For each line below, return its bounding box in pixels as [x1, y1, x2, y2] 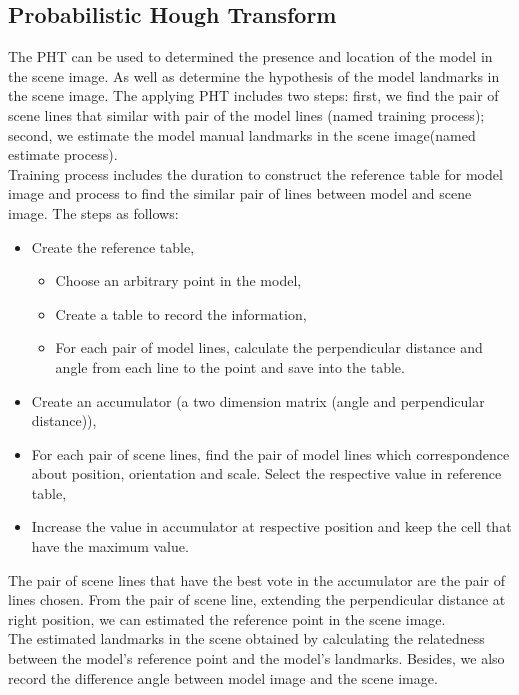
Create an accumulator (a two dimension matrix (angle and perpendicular [31, 390, 485, 411]
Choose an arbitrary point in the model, [55, 270, 302, 291]
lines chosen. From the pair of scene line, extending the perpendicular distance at [8, 589, 506, 610]
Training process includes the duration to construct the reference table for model [8, 163, 503, 184]
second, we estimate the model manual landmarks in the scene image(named [8, 124, 476, 145]
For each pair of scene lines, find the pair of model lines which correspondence [31, 443, 510, 464]
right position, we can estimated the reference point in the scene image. [8, 608, 446, 629]
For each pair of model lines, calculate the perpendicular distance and [55, 337, 483, 358]
